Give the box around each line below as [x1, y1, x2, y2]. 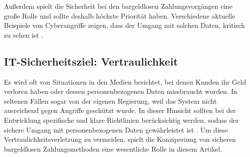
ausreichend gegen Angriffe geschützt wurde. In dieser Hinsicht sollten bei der [4, 105, 236, 115]
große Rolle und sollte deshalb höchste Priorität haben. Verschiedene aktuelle [4, 10, 235, 21]
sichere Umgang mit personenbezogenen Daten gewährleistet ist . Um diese [4, 124, 228, 135]
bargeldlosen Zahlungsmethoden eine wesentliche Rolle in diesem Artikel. [4, 143, 222, 154]
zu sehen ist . [4, 29, 43, 40]
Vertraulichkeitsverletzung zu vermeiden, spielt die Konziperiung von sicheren [4, 134, 236, 144]
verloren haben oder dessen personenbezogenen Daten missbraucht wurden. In [4, 86, 237, 96]
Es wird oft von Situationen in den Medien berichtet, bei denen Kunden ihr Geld [4, 76, 247, 87]
